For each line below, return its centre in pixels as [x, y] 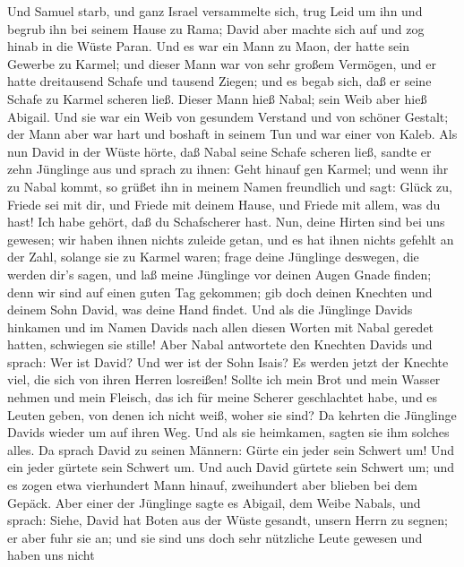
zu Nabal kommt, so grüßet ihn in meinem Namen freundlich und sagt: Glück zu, [230, 186]
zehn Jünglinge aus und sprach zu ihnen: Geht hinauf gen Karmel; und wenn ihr [228, 169]
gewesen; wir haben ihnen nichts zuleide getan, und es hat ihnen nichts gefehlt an [231, 239]
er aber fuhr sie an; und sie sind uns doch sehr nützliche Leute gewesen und [215, 537]
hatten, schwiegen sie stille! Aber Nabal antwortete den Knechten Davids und [220, 344]
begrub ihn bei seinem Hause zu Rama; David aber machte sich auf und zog [216, 28]
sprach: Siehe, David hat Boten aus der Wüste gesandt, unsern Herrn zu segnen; [228, 520]
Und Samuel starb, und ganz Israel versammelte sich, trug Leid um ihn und [215, 11]
